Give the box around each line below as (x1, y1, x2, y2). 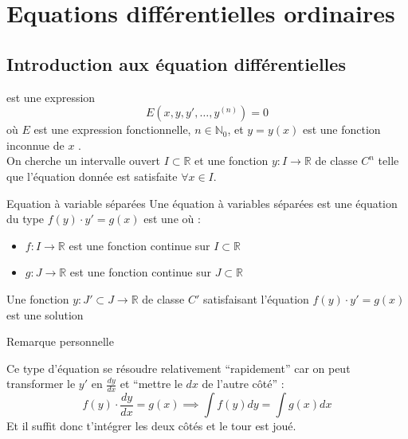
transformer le (6, 375, 76, 392)
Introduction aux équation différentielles (6, 51, 346, 76)
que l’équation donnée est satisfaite (6, 167, 178, 184)
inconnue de (6, 136, 65, 153)
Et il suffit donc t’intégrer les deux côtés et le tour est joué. (6, 417, 296, 434)
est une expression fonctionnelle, (33, 121, 191, 138)
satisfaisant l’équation (202, 290, 309, 307)
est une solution (6, 306, 84, 323)
